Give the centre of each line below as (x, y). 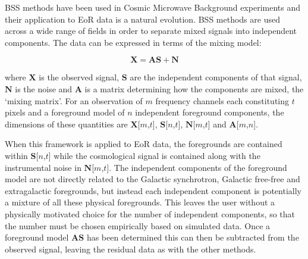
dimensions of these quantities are (66, 124)
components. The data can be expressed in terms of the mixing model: (133, 42)
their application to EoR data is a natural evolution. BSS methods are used (142, 19)
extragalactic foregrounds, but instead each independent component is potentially (153, 190)
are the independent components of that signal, (216, 77)
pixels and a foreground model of (65, 112)
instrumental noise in (43, 167)
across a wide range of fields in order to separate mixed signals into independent (151, 31)
